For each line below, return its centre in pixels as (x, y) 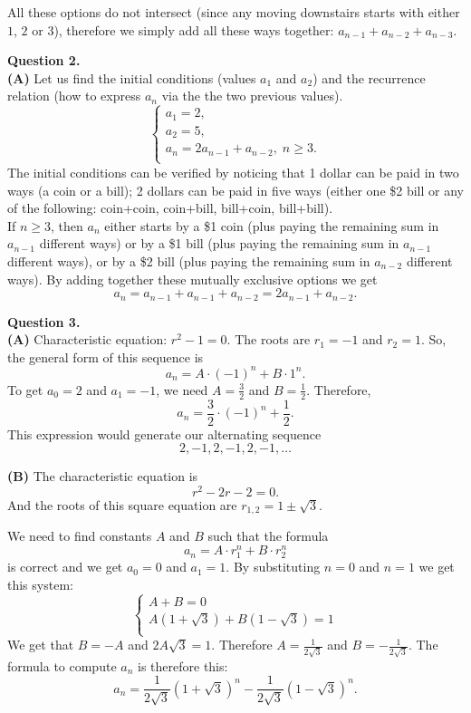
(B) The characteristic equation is (103, 476)
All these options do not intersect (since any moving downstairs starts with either (234, 12)
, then (67, 225)
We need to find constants (80, 536)
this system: (40, 584)
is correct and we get (65, 567)
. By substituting (273, 567)
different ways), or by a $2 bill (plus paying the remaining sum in (189, 260)
